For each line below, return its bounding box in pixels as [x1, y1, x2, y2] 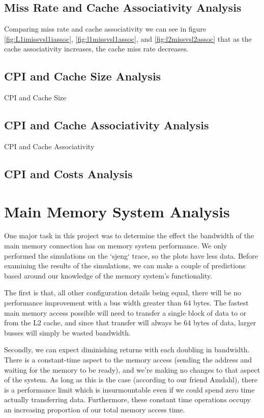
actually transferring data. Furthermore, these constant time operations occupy [4, 394, 251, 405]
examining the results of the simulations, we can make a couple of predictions [4, 260, 246, 271]
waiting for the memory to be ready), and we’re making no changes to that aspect [4, 364, 260, 375]
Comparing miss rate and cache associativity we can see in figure [4, 23, 207, 34]
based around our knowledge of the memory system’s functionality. [4, 270, 213, 281]
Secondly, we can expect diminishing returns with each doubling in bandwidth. [4, 344, 250, 355]
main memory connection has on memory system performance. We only [4, 240, 227, 251]
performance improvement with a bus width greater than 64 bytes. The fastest [4, 297, 249, 308]
